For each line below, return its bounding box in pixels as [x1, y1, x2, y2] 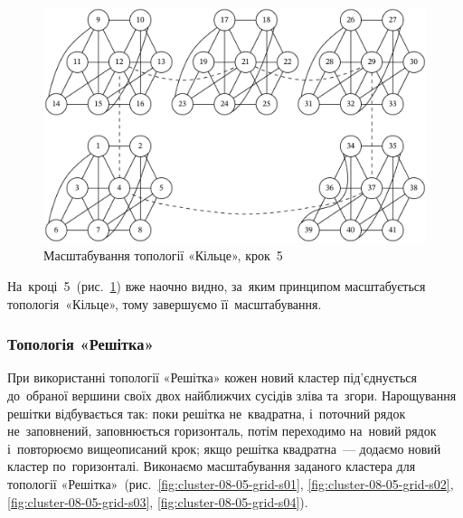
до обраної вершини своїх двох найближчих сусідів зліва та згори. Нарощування [7, 386, 457, 405]
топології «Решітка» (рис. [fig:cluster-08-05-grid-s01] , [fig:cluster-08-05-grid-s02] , [7, 475, 454, 494]
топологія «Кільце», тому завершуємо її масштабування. [7, 294, 322, 313]
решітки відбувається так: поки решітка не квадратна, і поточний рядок [7, 403, 406, 422]
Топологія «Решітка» [7, 333, 154, 355]
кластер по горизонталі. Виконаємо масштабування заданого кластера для [7, 457, 416, 476]
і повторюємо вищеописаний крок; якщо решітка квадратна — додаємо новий [7, 438, 441, 457]
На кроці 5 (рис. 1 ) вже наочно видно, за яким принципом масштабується [7, 277, 426, 296]
